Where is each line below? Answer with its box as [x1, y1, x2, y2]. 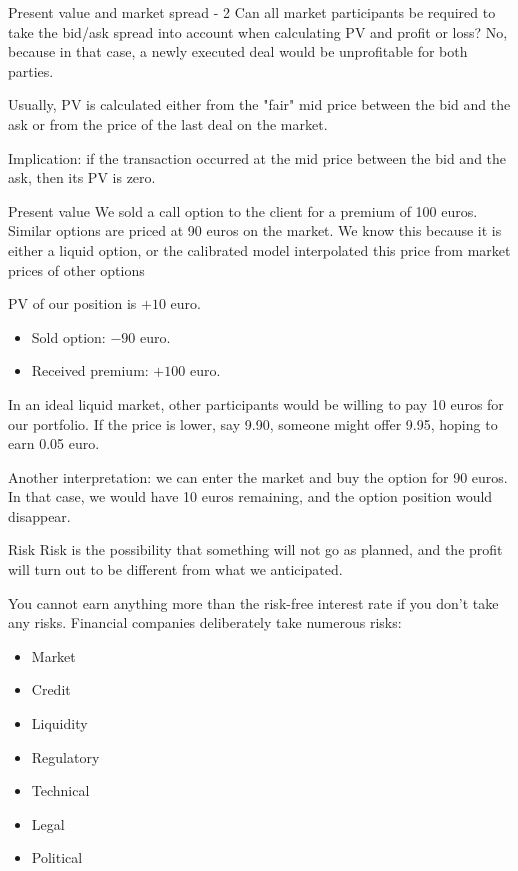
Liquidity [31, 713, 88, 734]
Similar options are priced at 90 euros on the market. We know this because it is [8, 220, 502, 241]
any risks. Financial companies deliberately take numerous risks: [8, 612, 402, 633]
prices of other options [8, 259, 145, 280]
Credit [31, 679, 71, 700]
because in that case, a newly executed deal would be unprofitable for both [8, 41, 468, 62]
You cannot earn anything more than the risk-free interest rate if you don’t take [8, 592, 499, 613]
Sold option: [31, 326, 106, 347]
